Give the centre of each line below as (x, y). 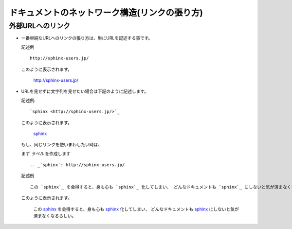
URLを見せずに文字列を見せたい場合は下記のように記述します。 (85, 91)
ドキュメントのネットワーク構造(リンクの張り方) (106, 13)
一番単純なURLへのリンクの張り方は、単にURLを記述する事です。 (87, 38)
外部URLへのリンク (40, 26)
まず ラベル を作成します (46, 153)
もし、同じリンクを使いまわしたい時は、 (62, 145)
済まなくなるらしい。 (55, 216)
